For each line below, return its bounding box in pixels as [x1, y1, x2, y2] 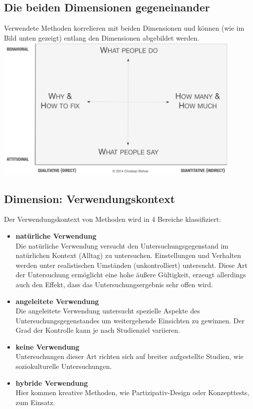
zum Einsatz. [15, 397, 55, 407]
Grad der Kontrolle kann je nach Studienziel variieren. [15, 325, 180, 335]
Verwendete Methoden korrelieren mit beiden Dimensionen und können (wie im [4, 23, 245, 33]
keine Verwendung [15, 341, 80, 352]
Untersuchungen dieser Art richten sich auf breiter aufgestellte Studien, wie [15, 351, 244, 361]
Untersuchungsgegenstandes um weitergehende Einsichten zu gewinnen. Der [15, 315, 245, 325]
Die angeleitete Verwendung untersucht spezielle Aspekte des [15, 306, 200, 316]
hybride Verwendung [15, 377, 88, 388]
